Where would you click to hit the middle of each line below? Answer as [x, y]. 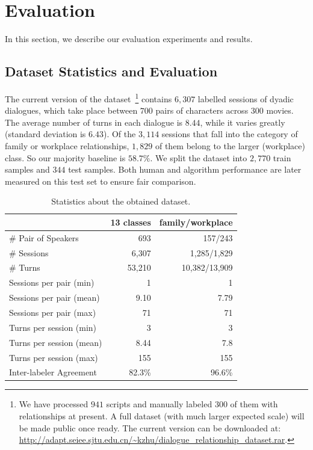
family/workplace [196, 222]
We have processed [54, 404]
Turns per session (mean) [56, 342]
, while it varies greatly [243, 122]
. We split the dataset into [199, 157]
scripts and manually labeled [159, 404]
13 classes [131, 222]
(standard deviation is [45, 134]
